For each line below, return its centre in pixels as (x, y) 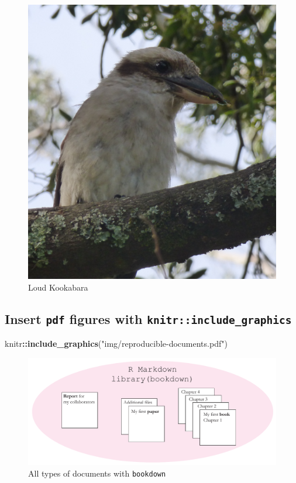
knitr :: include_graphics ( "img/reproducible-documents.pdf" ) (116, 344)
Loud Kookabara (58, 287)
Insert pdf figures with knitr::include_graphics (148, 318)
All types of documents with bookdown (97, 473)
